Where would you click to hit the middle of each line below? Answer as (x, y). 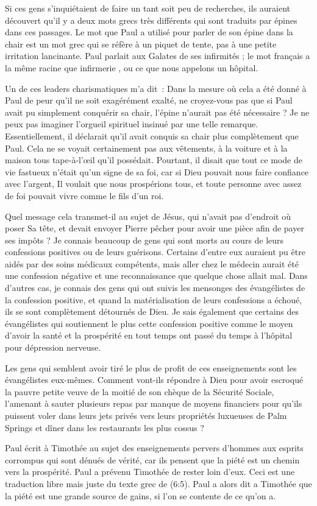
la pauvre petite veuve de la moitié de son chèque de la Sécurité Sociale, (140, 391)
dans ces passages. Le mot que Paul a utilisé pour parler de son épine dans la (149, 32)
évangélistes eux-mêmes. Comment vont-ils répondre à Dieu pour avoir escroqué (154, 380)
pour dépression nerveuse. (53, 347)
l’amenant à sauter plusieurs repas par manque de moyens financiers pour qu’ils (154, 403)
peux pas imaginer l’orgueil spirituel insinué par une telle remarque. (132, 124)
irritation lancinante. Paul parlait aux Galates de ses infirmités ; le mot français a (158, 56)
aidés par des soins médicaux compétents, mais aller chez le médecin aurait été (152, 263)
